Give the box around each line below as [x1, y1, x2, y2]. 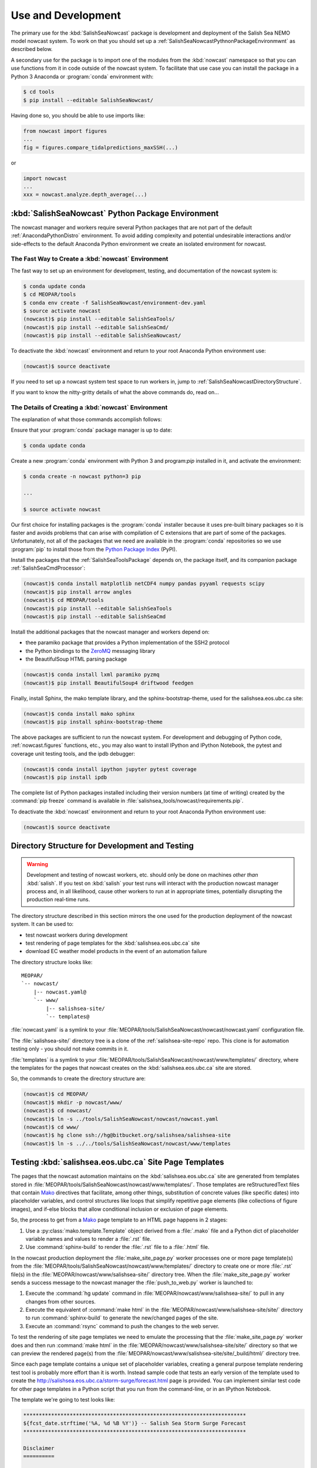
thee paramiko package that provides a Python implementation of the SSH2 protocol [25, 639, 230, 646]
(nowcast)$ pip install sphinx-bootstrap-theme [23, 718, 163, 725]
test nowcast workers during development [25, 931, 128, 938]
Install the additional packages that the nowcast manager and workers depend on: [11, 628, 210, 635]
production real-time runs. [26, 896, 90, 903]
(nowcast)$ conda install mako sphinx [23, 711, 135, 717]
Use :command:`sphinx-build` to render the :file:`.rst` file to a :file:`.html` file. [25, 1244, 210, 1251]
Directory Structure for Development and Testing [11, 841, 194, 851]
